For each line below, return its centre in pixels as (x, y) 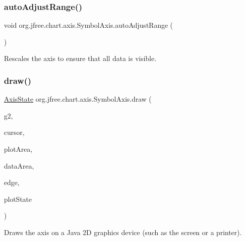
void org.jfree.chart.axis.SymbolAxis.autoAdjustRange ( (89, 25)
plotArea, (18, 149)
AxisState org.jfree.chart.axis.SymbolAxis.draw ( (78, 99)
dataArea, (19, 165)
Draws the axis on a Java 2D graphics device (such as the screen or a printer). (123, 232)
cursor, (14, 132)
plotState (18, 199)
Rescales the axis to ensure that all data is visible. (80, 58)
